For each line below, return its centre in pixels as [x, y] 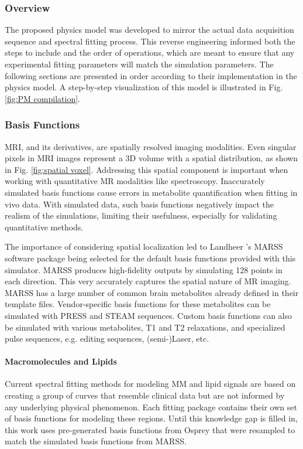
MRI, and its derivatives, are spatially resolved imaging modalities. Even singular [151, 146]
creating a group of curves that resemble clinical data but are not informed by [145, 395]
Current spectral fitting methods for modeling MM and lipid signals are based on [150, 384]
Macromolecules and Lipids [61, 361]
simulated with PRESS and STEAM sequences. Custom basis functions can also [149, 315]
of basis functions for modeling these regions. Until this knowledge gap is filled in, [151, 418]
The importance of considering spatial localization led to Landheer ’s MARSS [144, 246]
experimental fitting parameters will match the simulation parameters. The [139, 64]
